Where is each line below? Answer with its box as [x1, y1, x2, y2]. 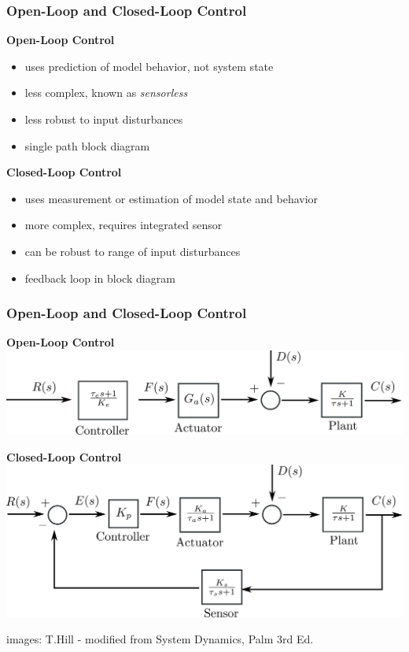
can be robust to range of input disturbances [24, 243, 241, 259]
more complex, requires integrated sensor [24, 217, 223, 233]
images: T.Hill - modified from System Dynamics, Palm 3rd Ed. [6, 631, 314, 647]
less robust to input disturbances [24, 111, 183, 127]
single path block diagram [24, 137, 150, 154]
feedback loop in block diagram [24, 269, 175, 286]
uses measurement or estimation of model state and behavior [24, 190, 319, 206]
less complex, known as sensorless [24, 84, 188, 101]
